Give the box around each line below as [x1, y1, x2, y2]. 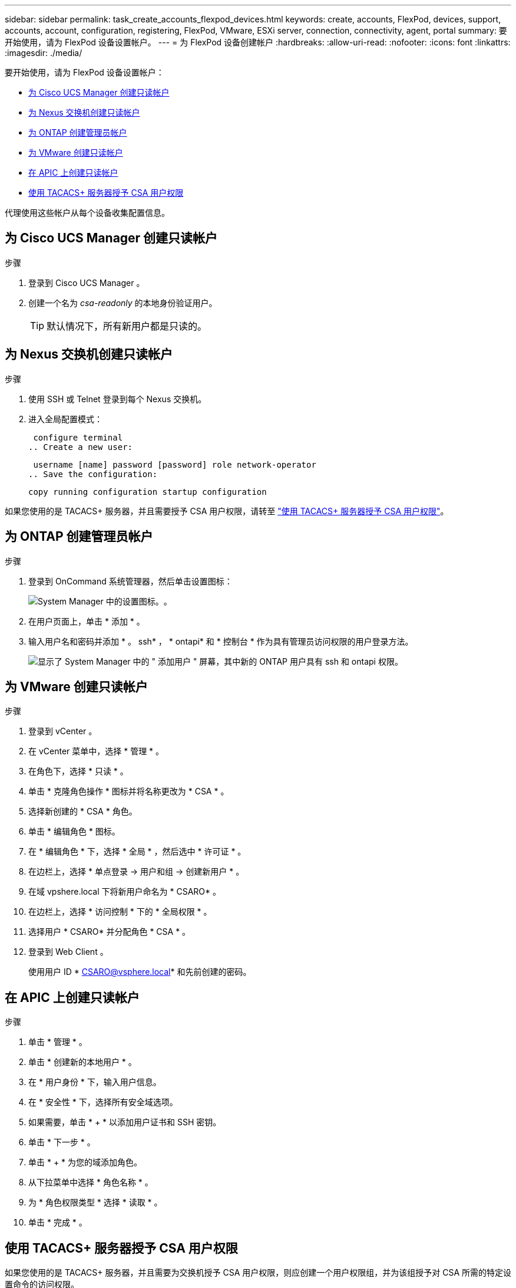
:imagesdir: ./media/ [5, 48, 82, 58]
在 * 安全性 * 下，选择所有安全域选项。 [28, 1097, 178, 1108]
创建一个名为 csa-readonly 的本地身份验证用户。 [28, 297, 217, 308]
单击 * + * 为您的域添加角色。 [28, 1157, 143, 1168]
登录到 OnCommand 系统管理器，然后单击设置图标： [28, 576, 233, 586]
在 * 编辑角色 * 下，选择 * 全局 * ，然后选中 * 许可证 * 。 [28, 846, 246, 857]
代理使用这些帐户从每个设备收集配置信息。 [5, 208, 170, 218]
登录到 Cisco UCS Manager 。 [28, 277, 145, 288]
